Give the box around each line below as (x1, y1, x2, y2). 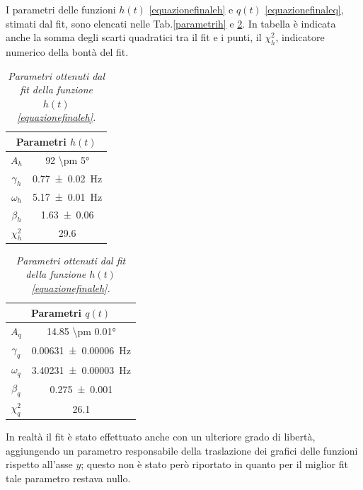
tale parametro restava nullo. (6, 471, 131, 486)
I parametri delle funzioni (6, 2, 116, 16)
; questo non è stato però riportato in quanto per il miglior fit (81, 457, 348, 472)
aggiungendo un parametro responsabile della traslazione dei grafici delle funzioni (6, 443, 358, 457)
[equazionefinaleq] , (265, 2, 344, 16)
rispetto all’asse (6, 457, 73, 472)
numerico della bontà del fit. (6, 44, 129, 59)
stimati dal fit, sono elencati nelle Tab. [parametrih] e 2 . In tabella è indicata (6, 16, 336, 30)
